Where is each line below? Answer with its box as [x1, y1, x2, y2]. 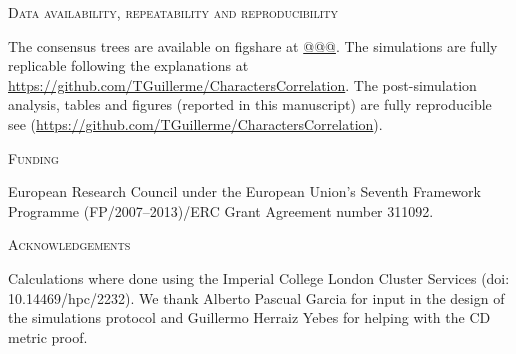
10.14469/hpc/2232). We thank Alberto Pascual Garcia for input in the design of [8, 287, 505, 308]
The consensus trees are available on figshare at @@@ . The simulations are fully [8, 35, 498, 56]
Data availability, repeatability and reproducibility [8, 2, 339, 22]
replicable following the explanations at [8, 55, 249, 76]
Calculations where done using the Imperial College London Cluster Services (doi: [8, 267, 510, 288]
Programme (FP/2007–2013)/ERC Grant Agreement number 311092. [8, 200, 434, 221]
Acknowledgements [8, 234, 131, 255]
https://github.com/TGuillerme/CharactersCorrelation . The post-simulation [8, 74, 477, 95]
